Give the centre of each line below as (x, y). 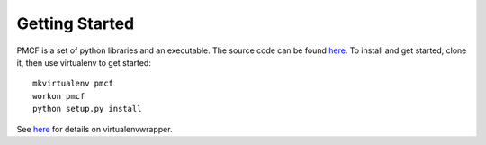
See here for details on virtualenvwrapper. (94, 129)
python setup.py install (87, 109)
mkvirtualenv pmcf (73, 84)
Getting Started (76, 23)
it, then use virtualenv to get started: (84, 62)
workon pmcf (59, 96)
